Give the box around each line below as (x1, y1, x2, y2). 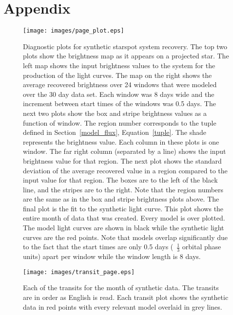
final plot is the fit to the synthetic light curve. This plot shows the (23, 203, 224, 213)
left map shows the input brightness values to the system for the (23, 60, 215, 70)
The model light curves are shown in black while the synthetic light (23, 222, 224, 233)
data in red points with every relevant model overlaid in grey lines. (23, 301, 222, 312)
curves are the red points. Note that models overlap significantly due (23, 232, 228, 242)
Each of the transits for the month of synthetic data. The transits (23, 282, 219, 293)
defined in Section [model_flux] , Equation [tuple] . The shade (23, 127, 207, 137)
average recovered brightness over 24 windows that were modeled (23, 79, 217, 90)
